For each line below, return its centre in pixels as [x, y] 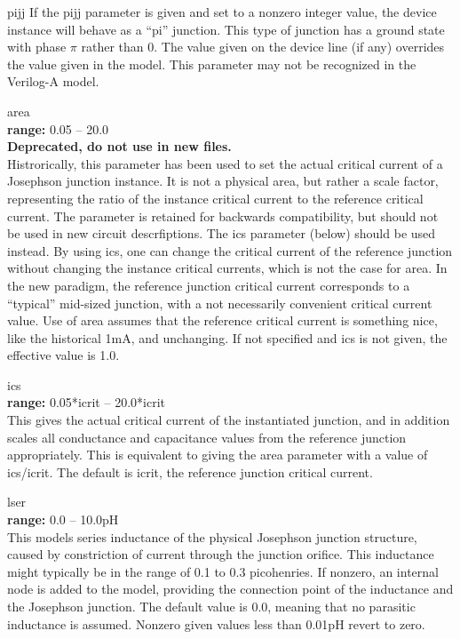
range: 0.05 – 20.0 [58, 128]
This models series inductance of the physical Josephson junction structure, [212, 536]
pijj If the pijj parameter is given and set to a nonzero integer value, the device [222, 12]
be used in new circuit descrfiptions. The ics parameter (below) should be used [222, 233]
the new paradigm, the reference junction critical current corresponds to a [209, 285]
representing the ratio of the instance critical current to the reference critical [215, 198]
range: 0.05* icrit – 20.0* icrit [86, 402]
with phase [37, 47]
